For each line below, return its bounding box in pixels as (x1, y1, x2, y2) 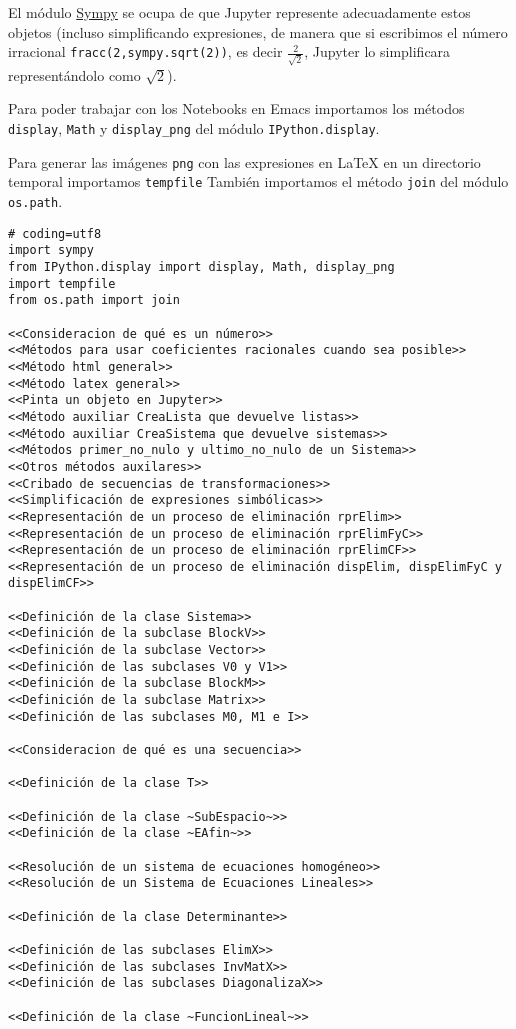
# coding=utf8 (8, 226, 102, 241)
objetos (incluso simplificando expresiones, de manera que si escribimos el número (8, 21, 508, 42)
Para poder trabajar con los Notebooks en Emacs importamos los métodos (8, 98, 465, 119)
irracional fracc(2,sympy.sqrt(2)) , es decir (8, 41, 283, 62)
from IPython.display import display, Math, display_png (8, 260, 395, 275)
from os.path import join (8, 293, 180, 308)
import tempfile (8, 276, 116, 291)
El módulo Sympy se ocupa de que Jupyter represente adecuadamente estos (8, 2, 471, 22)
